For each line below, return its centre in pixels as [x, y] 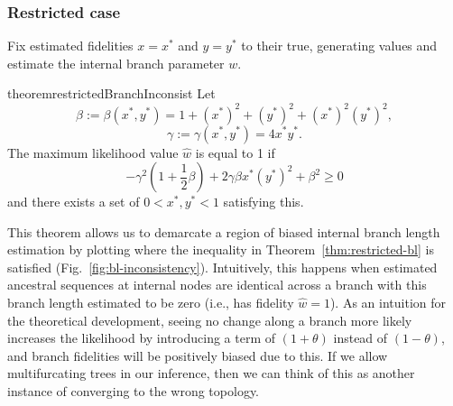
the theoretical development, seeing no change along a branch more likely [210, 320]
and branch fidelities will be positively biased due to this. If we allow [198, 355]
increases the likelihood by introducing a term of [142, 338]
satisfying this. [263, 202]
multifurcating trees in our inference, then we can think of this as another [211, 373]
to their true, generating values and [339, 46]
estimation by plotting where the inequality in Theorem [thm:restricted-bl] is [221, 249]
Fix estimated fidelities [70, 46]
